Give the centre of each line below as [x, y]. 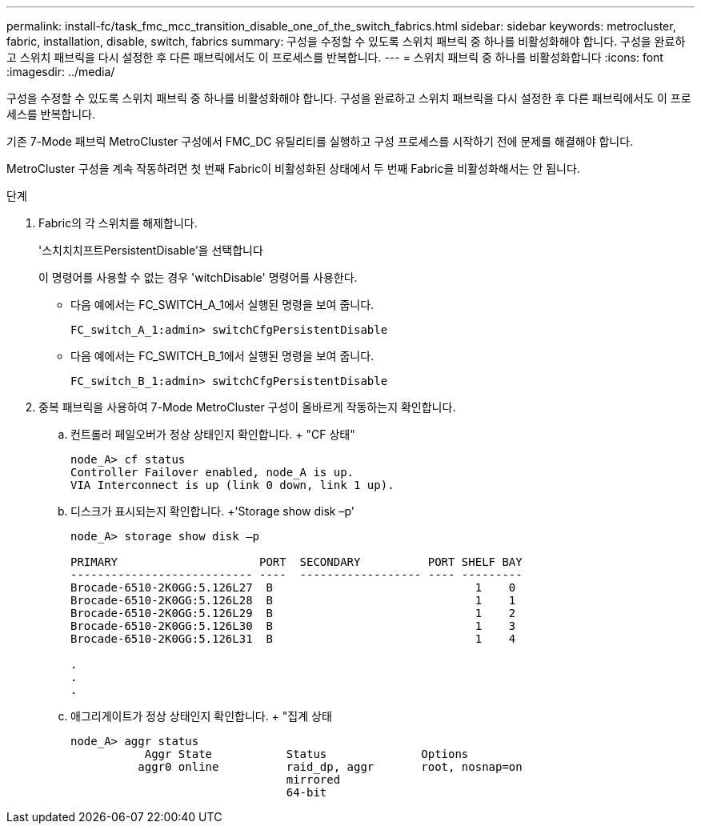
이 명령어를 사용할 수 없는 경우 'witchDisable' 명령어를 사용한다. [198, 277]
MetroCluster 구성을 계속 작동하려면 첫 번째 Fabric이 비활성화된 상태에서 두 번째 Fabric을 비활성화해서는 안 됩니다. [293, 168]
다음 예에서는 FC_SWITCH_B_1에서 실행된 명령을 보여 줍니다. [222, 356]
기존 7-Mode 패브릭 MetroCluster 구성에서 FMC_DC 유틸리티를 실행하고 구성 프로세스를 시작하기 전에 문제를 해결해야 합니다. [320, 141]
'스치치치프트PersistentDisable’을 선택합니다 [151, 250]
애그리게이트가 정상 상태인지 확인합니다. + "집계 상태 [201, 716]
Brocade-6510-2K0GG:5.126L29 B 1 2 [293, 613]
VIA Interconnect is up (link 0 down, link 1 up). [232, 485]
